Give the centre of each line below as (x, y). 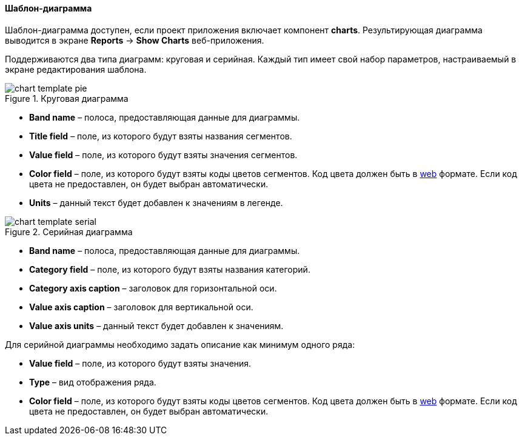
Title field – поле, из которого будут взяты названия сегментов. (161, 136)
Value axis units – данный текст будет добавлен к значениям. (156, 325)
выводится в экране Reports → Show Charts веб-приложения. (135, 40)
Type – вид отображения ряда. (93, 382)
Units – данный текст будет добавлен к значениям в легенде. (156, 202)
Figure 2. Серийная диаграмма (69, 232)
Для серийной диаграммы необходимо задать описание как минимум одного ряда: (180, 344)
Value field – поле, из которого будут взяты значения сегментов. (163, 155)
